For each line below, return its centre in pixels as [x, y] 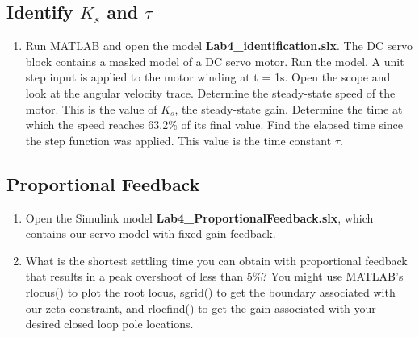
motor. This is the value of [91, 108]
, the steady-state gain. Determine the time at [289, 108]
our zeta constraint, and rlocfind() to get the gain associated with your [201, 308]
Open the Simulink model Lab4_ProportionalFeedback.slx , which [199, 217]
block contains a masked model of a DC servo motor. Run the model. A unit [215, 61]
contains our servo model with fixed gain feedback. [151, 233]
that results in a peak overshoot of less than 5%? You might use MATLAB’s [214, 276]
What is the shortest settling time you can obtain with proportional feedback [216, 260]
